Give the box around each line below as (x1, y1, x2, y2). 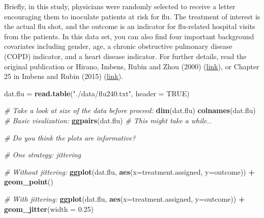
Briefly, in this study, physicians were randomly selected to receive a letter (4, 1, 236, 11)
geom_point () (4, 176, 53, 187)
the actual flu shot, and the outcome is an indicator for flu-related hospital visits (4, 21, 255, 32)
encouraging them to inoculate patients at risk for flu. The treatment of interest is (4, 11, 260, 21)
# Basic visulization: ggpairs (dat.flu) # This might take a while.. (4, 115, 212, 125)
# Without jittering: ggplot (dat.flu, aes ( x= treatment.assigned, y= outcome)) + (4, 166, 255, 177)
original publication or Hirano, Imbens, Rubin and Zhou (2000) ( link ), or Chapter (4, 61, 259, 71)
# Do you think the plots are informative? (4, 132, 136, 143)
